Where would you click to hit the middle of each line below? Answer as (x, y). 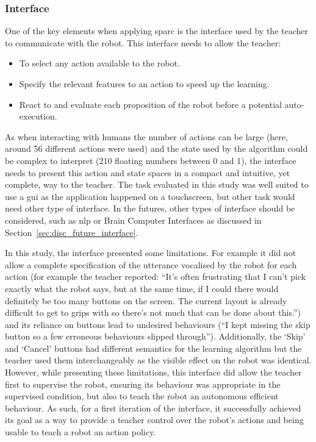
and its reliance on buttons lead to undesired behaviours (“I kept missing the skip (158, 324)
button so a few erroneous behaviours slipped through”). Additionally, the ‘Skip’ (155, 336)
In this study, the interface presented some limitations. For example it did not (151, 253)
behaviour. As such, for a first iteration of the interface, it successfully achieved (153, 408)
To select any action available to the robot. (99, 63)
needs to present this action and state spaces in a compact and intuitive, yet (148, 172)
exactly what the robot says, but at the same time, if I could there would (142, 288)
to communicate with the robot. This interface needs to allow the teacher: (143, 42)
